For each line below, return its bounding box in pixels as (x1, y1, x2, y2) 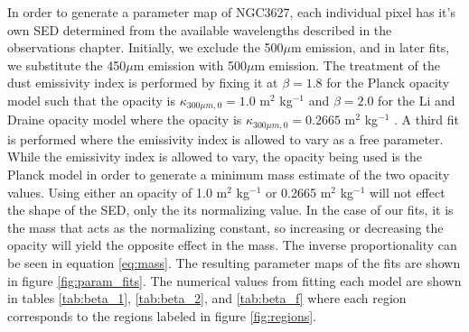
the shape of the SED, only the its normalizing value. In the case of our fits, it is (7, 200, 454, 219)
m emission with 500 (133, 55, 248, 74)
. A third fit (394, 110, 460, 129)
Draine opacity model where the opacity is (7, 110, 242, 129)
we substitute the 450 (7, 55, 127, 74)
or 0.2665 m (265, 182, 332, 201)
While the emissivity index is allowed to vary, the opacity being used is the (7, 147, 422, 166)
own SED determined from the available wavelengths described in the (7, 20, 392, 39)
